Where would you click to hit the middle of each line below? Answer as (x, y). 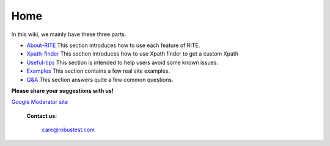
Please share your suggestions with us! (63, 90)
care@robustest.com (68, 130)
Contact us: (42, 115)
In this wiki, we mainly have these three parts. (69, 34)
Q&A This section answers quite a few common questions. (100, 79)
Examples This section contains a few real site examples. (98, 71)
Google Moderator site (40, 102)
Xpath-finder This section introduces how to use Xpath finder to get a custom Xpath (132, 54)
